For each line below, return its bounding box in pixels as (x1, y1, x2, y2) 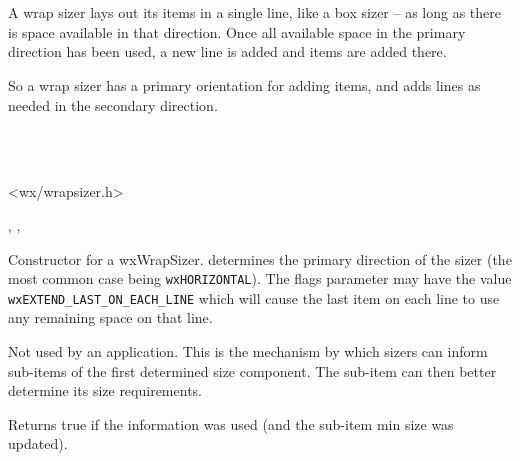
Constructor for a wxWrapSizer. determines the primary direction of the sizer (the (8, 248, 512, 269)
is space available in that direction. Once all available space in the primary (8, 21, 466, 42)
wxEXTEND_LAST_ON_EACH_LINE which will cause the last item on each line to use (8, 287, 500, 308)
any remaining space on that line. (8, 307, 213, 328)
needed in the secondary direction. (8, 94, 218, 115)
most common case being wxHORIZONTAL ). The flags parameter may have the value (8, 268, 512, 289)
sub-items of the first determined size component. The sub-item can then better (8, 360, 497, 381)
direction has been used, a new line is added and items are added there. (8, 41, 447, 62)
